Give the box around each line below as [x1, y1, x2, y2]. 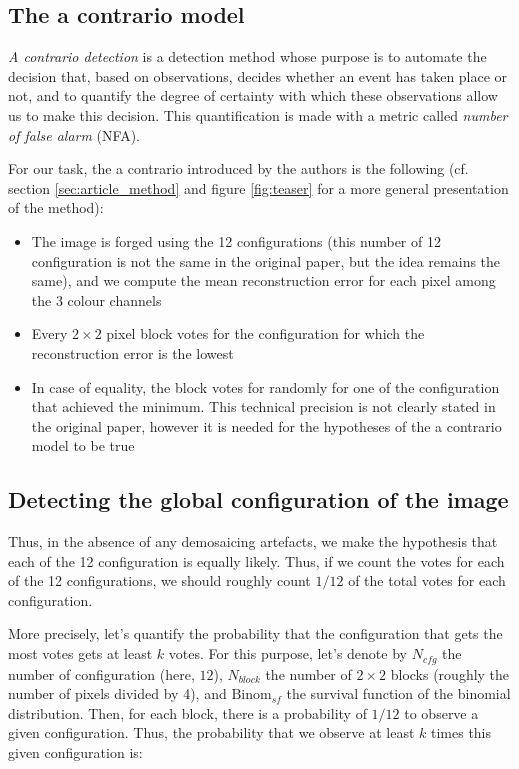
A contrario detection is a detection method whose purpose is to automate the [8, 46, 487, 67]
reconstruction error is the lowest [31, 342, 234, 363]
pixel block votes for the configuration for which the [106, 323, 425, 344]
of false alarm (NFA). [8, 124, 140, 145]
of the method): [8, 197, 104, 218]
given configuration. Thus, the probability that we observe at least [8, 722, 415, 743]
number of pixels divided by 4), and [8, 683, 227, 704]
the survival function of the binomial [286, 683, 511, 704]
